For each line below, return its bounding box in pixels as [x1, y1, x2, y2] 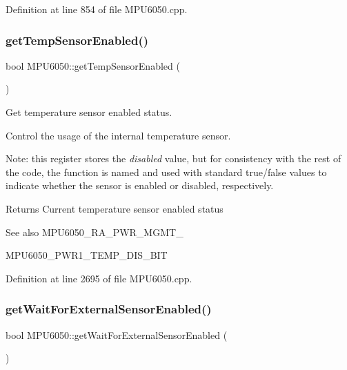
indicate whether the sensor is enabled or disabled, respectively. [6, 178, 274, 193]
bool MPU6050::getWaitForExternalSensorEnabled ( [6, 327, 228, 342]
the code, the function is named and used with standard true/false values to [6, 164, 327, 179]
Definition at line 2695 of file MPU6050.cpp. [6, 271, 192, 285]
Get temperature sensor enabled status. [6, 105, 172, 119]
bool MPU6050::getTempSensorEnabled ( [6, 58, 180, 72]
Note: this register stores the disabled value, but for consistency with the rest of [6, 151, 341, 166]
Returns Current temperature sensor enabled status [6, 201, 224, 215]
